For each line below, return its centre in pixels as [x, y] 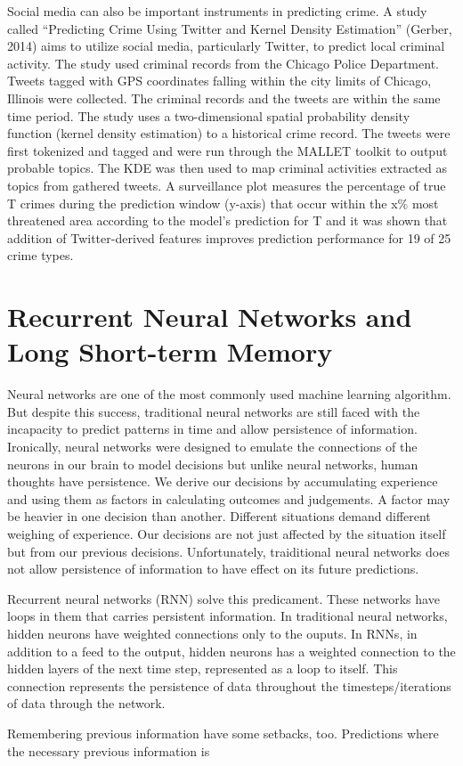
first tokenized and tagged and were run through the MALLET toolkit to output [227, 150]
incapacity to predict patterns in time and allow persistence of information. [212, 429]
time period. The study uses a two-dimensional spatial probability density [209, 115]
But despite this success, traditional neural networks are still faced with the [214, 411]
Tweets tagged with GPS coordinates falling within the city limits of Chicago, [219, 81]
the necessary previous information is [109, 750]
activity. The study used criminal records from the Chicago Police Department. [223, 63]
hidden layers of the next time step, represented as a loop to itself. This [203, 668]
